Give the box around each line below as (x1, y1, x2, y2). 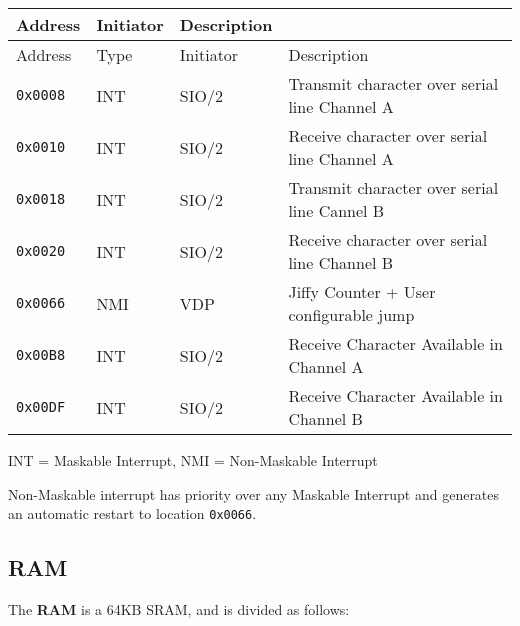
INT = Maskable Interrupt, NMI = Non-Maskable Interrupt (8, 450, 378, 470)
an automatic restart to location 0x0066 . (8, 503, 257, 524)
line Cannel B (288, 199, 385, 222)
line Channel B (288, 251, 394, 274)
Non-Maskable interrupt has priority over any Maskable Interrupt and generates (8, 483, 500, 504)
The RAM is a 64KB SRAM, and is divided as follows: (8, 599, 350, 620)
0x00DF (16, 399, 66, 415)
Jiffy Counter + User (288, 280, 436, 303)
